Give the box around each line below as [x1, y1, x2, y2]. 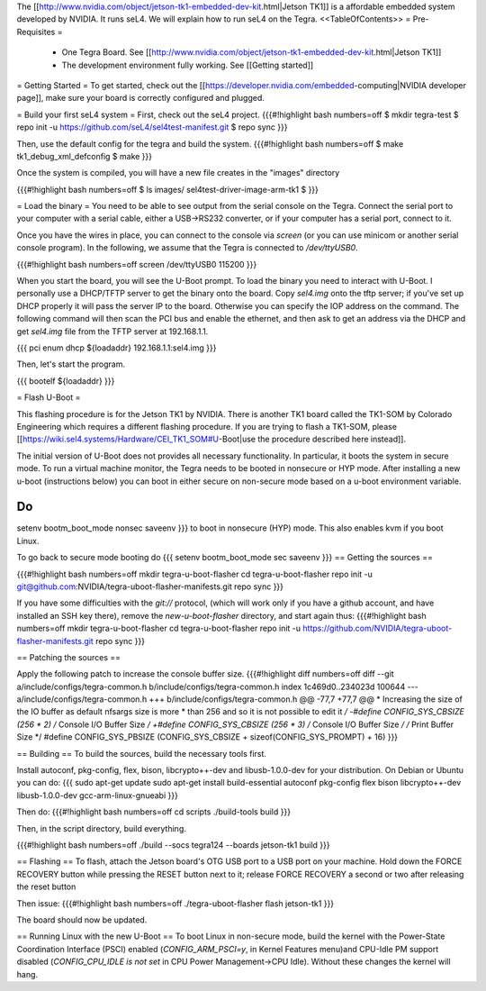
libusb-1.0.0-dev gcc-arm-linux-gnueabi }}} [16, 789, 179, 801]
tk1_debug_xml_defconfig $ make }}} [16, 150, 153, 161]
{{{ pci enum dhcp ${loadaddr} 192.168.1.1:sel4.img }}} [16, 342, 217, 353]
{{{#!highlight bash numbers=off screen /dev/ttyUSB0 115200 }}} [16, 259, 257, 269]
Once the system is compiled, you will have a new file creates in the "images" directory [16, 168, 340, 178]
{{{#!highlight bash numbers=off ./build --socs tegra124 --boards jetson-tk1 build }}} [16, 840, 330, 850]
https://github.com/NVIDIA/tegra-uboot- [302, 623, 453, 634]
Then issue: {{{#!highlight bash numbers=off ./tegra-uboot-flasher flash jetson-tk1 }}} [16, 897, 335, 909]
